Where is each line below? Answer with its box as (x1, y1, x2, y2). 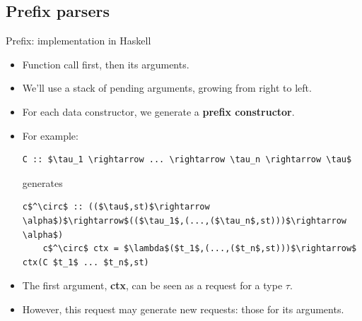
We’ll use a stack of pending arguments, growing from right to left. (22, 80, 312, 95)
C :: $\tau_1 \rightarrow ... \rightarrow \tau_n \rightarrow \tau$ (22, 155, 352, 165)
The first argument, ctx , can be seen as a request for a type (22, 278, 283, 293)
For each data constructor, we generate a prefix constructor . (22, 104, 295, 119)
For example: (22, 128, 78, 143)
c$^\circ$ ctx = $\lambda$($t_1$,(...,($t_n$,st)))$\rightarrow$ (42, 243, 357, 254)
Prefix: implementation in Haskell (6, 33, 151, 48)
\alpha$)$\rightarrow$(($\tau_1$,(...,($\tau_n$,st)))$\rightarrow (22, 215, 346, 226)
